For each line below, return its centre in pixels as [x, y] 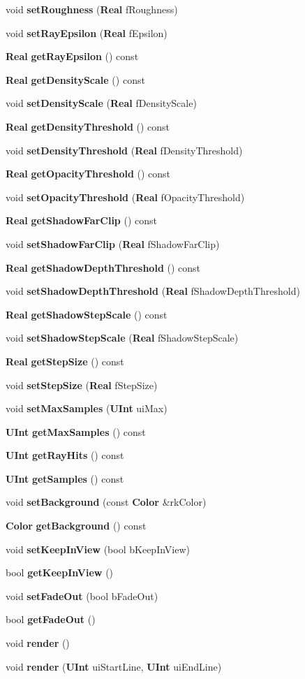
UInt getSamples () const [65, 478]
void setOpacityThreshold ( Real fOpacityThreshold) [125, 197]
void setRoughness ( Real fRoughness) [92, 9]
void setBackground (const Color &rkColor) [106, 502]
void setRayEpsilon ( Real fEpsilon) [87, 32]
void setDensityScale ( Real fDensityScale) [101, 103]
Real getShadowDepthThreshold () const [103, 267]
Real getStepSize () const [65, 361]
